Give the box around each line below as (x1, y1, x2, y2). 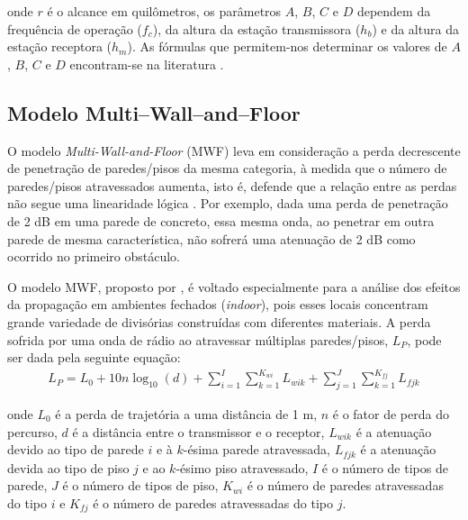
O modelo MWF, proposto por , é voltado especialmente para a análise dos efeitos (7, 277, 461, 296)
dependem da (356, 2, 431, 20)
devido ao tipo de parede (7, 440, 144, 459)
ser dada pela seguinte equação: (7, 348, 181, 367)
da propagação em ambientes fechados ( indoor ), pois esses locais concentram (7, 295, 428, 314)
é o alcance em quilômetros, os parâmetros (47, 2, 282, 20)
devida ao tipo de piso (7, 458, 130, 477)
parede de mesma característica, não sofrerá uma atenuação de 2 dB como (7, 229, 416, 248)
